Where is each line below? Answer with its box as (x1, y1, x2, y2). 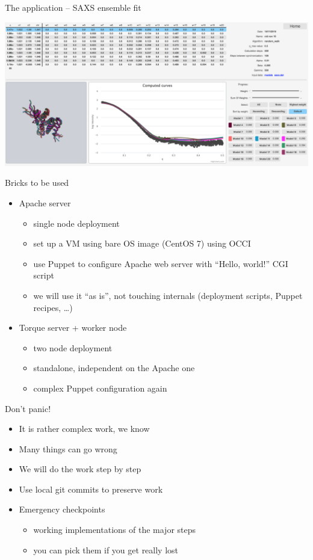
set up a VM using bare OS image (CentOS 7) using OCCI (33, 237, 251, 250)
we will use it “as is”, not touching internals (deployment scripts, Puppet (33, 289, 303, 301)
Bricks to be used (5, 176, 69, 189)
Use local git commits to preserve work (19, 482, 163, 495)
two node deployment (33, 341, 113, 354)
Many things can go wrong (19, 442, 117, 455)
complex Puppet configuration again (33, 381, 167, 394)
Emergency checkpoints (19, 503, 105, 515)
